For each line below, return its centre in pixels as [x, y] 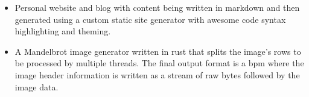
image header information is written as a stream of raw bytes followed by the [157, 74]
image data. [37, 86]
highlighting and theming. [63, 31]
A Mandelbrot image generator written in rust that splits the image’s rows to [158, 51]
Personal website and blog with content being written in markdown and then [157, 7]
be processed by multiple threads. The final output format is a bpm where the [159, 63]
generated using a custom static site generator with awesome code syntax [150, 19]
